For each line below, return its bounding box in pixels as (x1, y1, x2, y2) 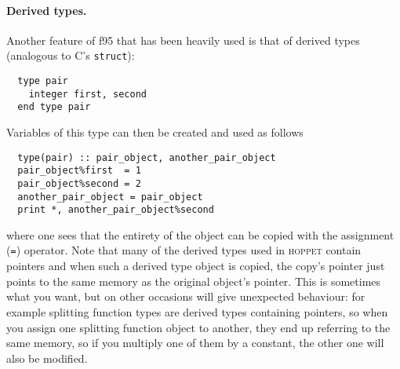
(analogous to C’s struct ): (6, 47, 135, 64)
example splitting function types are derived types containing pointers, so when (6, 303, 388, 320)
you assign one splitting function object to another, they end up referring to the (6, 319, 391, 335)
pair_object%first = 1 (17, 165, 141, 177)
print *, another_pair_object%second (17, 204, 214, 216)
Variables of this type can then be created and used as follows (6, 124, 304, 141)
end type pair (17, 101, 91, 113)
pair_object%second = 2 (17, 177, 141, 189)
